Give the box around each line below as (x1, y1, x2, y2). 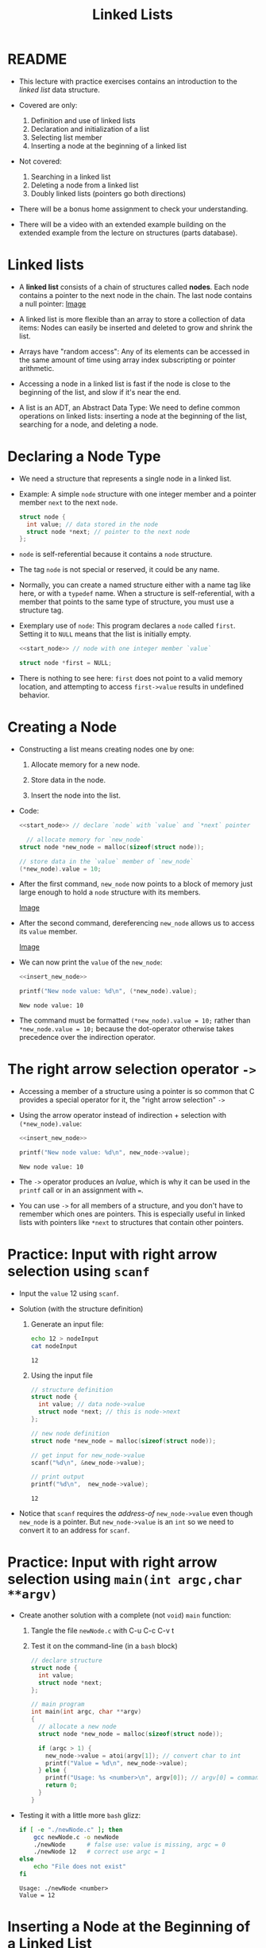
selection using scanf (7, 1262, 150, 1280)
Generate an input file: (30, 1319, 104, 1328)
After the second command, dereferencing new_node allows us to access (18, 918, 255, 928)
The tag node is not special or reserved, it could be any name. (18, 565, 220, 574)
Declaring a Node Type (7, 447, 161, 466)
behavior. (18, 690, 50, 700)
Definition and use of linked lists (30, 115, 136, 125)
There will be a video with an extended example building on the (18, 219, 227, 229)
